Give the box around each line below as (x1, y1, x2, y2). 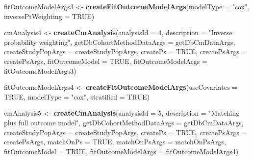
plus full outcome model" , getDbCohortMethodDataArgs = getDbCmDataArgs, (4, 117, 244, 127)
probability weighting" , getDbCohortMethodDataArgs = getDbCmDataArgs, (4, 37, 235, 47)
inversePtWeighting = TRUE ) (4, 11, 95, 21)
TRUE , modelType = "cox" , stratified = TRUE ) (4, 91, 150, 101)
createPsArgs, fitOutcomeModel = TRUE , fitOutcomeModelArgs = (4, 56, 207, 66)
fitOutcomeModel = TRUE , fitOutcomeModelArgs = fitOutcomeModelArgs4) (4, 146, 239, 156)
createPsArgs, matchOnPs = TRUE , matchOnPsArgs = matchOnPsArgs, (4, 137, 226, 147)
